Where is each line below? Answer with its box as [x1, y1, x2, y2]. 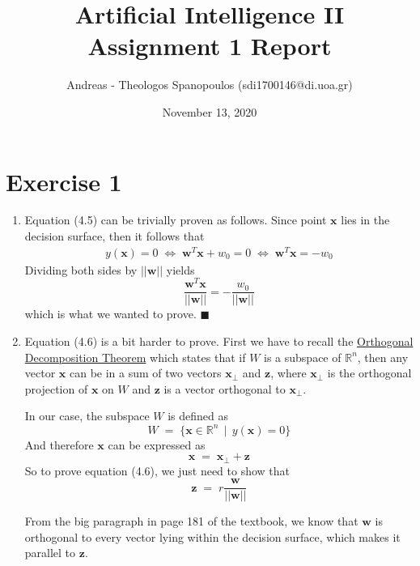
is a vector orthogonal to [163, 380, 286, 397]
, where [270, 364, 307, 381]
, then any [357, 348, 409, 365]
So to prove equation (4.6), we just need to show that [24, 462, 291, 479]
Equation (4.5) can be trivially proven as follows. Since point [24, 211, 327, 228]
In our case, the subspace [24, 407, 150, 424]
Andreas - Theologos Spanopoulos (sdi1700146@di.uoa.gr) [66, 76, 353, 93]
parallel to [24, 544, 76, 561]
